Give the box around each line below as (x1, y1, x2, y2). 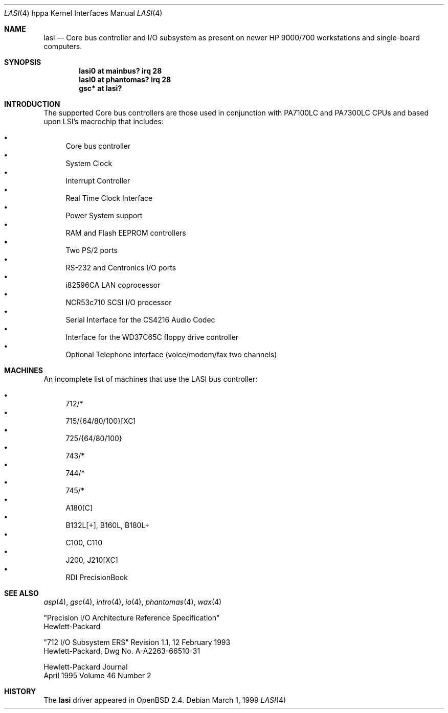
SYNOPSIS (4, 58, 41, 66)
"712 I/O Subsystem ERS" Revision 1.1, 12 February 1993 (43, 638, 231, 647)
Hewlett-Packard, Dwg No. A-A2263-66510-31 (43, 647, 200, 655)
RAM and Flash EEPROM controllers (65, 228, 186, 237)
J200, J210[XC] (65, 556, 118, 564)
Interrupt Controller (65, 176, 130, 185)
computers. (43, 42, 82, 51)
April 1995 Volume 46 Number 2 (43, 671, 151, 680)
